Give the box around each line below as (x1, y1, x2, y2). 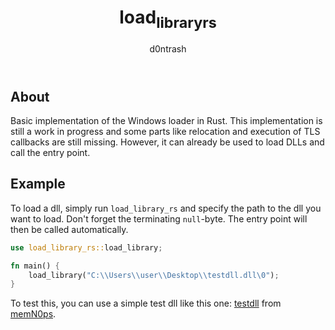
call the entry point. (10, 146, 91, 158)
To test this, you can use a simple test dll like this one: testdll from (10, 297, 282, 310)
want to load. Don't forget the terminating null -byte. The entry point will (10, 212, 308, 225)
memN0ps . (10, 308, 57, 320)
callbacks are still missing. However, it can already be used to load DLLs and (10, 136, 325, 148)
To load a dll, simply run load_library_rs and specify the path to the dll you (10, 202, 322, 214)
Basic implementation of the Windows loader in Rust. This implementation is (10, 114, 323, 126)
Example (10, 176, 66, 193)
